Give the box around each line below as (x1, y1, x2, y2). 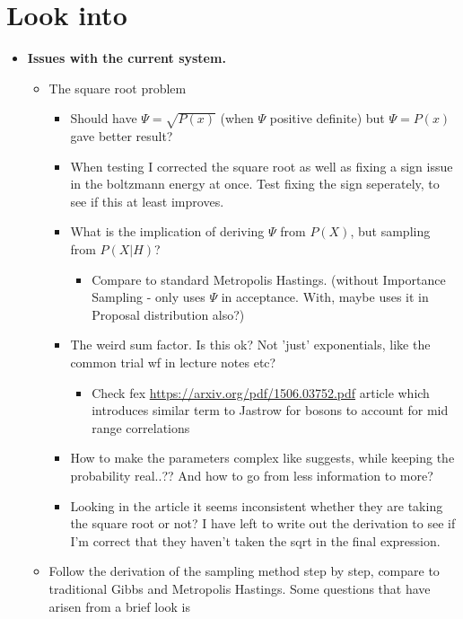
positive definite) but (269, 109, 385, 128)
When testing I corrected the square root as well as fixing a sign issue (70, 156, 453, 175)
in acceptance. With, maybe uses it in (221, 287, 429, 306)
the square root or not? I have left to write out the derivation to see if (70, 514, 456, 533)
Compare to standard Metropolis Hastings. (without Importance (92, 270, 446, 288)
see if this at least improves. (70, 191, 224, 210)
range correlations (92, 418, 190, 437)
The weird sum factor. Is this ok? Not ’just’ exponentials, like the (70, 335, 431, 354)
